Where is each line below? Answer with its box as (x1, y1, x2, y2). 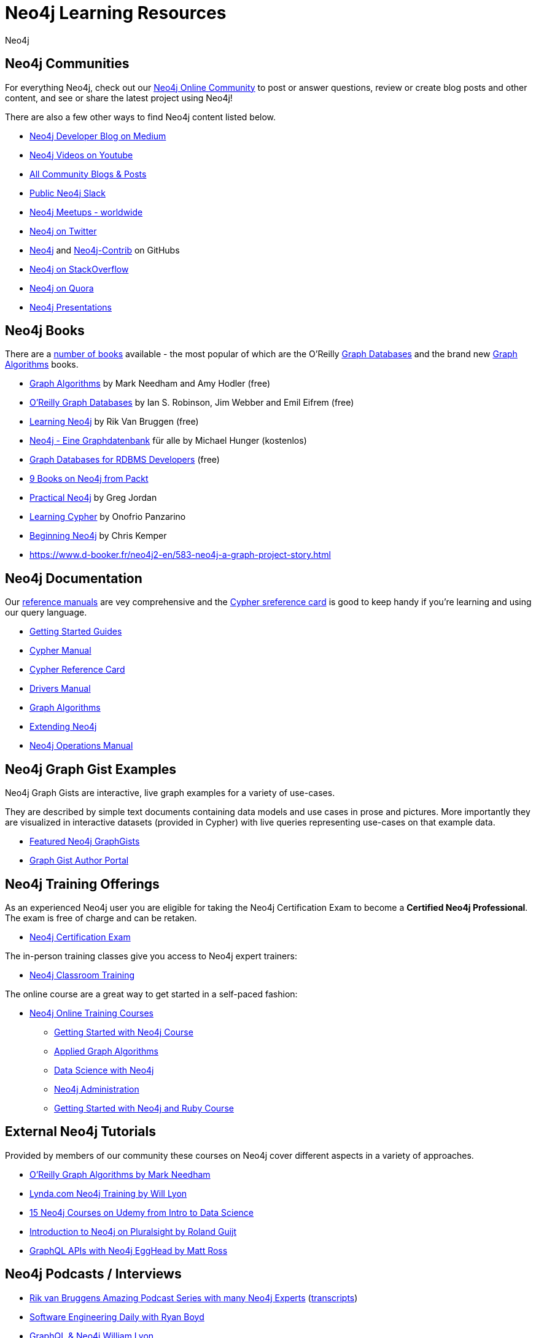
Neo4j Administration (54, 1083, 139, 1094)
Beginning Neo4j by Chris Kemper (29, 530, 167, 541)
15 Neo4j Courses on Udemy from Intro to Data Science (29, 1207, 254, 1218)
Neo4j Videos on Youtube (29, 149, 133, 160)
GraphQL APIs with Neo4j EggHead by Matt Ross (29, 1245, 228, 1256)
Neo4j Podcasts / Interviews (5, 1266, 182, 1282)
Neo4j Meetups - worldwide (29, 206, 143, 217)
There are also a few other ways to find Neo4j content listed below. (5, 111, 276, 122)
